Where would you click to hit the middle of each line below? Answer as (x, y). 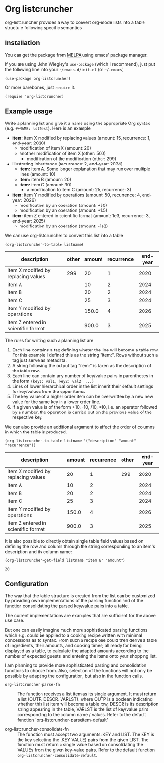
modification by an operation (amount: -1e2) (64, 226)
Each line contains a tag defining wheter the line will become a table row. (85, 350)
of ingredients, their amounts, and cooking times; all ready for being (73, 646)
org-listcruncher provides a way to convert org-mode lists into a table (75, 22)
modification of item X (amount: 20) (55, 148)
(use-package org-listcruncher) (38, 78)
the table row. (26, 371)
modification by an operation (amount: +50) (63, 205)
